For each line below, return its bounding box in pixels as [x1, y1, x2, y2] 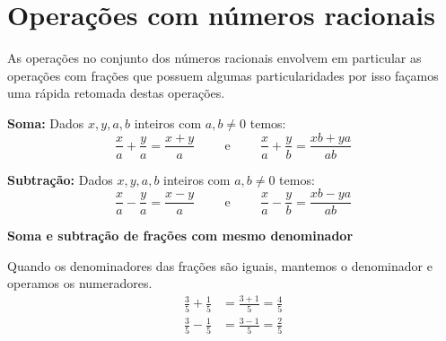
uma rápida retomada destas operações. [7, 83, 225, 102]
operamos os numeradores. [7, 274, 153, 293]
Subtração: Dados [7, 170, 113, 188]
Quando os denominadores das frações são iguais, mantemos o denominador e [7, 256, 433, 275]
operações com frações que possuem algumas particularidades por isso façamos [7, 66, 439, 84]
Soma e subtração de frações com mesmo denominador [7, 226, 354, 245]
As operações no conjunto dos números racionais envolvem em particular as [7, 48, 422, 67]
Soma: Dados [7, 113, 84, 132]
